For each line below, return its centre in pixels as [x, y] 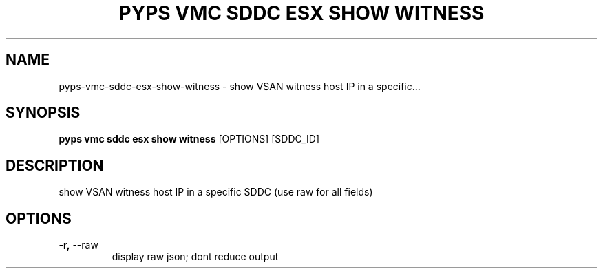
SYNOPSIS [43, 113]
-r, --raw [78, 245]
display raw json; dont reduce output [195, 257]
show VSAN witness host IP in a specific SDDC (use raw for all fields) [216, 192]
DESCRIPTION [55, 165]
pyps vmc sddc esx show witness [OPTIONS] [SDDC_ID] [189, 139]
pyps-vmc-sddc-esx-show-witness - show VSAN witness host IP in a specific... [240, 86]
